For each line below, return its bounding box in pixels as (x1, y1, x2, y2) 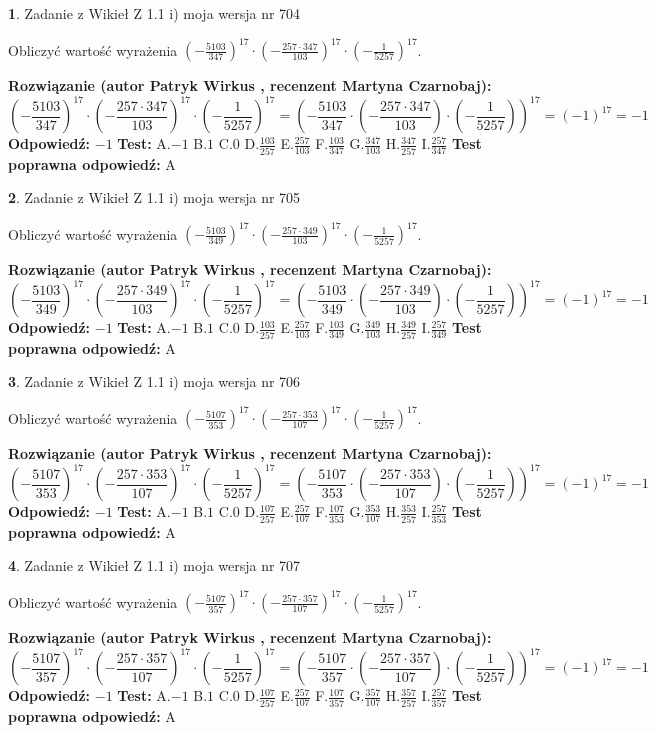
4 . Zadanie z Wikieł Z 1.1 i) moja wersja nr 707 (8, 555, 301, 576)
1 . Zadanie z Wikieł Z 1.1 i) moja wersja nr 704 (8, 3, 301, 23)
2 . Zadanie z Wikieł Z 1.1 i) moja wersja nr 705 (8, 187, 301, 208)
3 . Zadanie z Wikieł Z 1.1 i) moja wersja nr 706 (8, 371, 301, 392)
